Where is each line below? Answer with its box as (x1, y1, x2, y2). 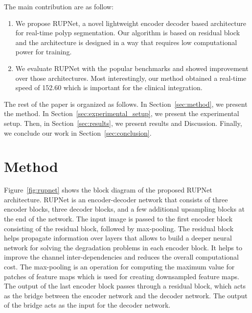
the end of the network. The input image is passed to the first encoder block (4, 214, 233, 224)
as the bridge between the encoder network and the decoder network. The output (4, 290, 248, 300)
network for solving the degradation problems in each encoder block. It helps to (4, 242, 242, 252)
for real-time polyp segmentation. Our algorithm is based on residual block (15, 27, 240, 38)
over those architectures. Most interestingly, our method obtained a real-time (15, 72, 247, 83)
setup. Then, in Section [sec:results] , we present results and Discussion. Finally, (4, 118, 242, 128)
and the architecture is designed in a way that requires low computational (15, 37, 237, 47)
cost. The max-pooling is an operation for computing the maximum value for (4, 262, 235, 271)
